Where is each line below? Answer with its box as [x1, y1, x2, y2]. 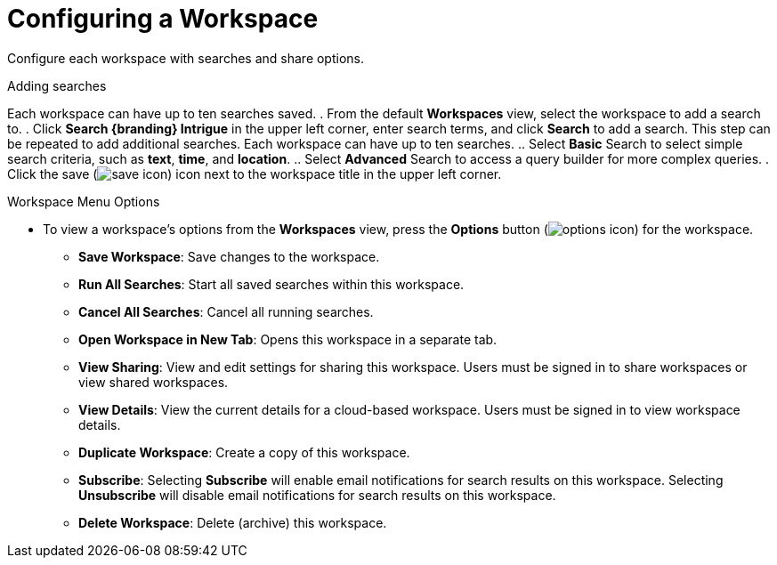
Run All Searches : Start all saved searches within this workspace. [78, 276, 465, 292]
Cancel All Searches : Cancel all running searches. [78, 303, 374, 319]
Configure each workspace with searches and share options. [7, 50, 365, 66]
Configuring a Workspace [7, 4, 319, 34]
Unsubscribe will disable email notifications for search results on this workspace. [78, 487, 556, 503]
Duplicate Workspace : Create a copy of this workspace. [78, 444, 410, 460]
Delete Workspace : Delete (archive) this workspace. [78, 514, 387, 530]
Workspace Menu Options [7, 193, 160, 209]
